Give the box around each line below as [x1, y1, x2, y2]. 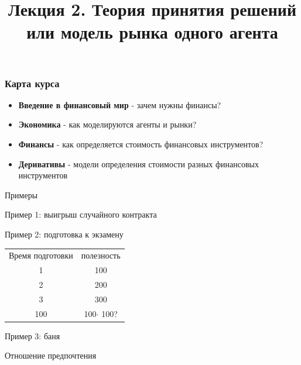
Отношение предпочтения [5, 349, 97, 361]
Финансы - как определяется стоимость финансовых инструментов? [18, 138, 264, 150]
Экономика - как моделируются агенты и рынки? [18, 118, 197, 130]
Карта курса [5, 75, 60, 90]
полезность [81, 249, 121, 261]
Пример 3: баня [5, 329, 60, 342]
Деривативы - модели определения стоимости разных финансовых [18, 157, 259, 170]
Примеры [5, 188, 38, 201]
